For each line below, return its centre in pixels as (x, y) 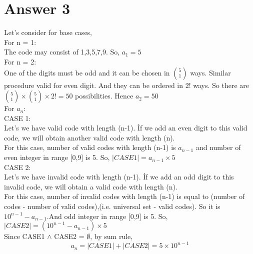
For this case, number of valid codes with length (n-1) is (90, 147)
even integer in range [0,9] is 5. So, (57, 157)
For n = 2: (20, 61)
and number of (218, 147)
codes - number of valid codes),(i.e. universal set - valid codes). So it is (112, 206)
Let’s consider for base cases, (48, 32)
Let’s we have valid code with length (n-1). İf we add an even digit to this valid (126, 128)
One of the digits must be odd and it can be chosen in (87, 72)
